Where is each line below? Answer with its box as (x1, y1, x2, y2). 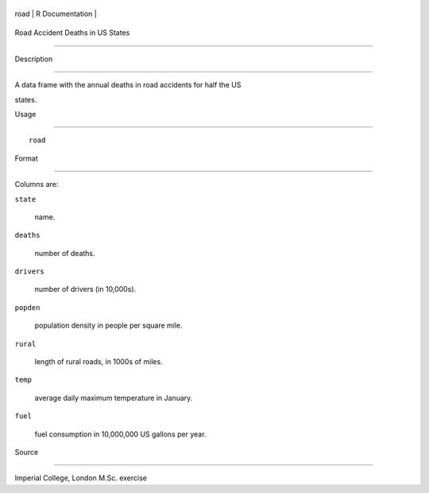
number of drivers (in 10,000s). (34, 285, 137, 294)
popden (14, 303, 41, 312)
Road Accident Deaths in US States (14, 28, 130, 37)
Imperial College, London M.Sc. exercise (14, 473, 147, 483)
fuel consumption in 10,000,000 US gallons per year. (34, 429, 207, 439)
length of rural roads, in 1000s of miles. (34, 357, 163, 367)
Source (14, 447, 39, 456)
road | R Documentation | (14, 9, 97, 18)
